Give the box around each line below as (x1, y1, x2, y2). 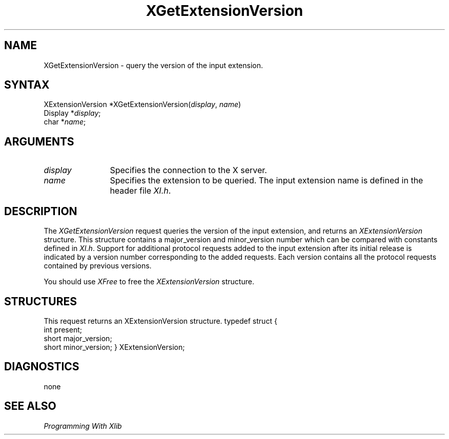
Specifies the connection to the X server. (110, 165, 267, 176)
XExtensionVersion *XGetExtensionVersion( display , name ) (44, 100, 241, 109)
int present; (44, 325, 82, 334)
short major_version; (44, 333, 112, 343)
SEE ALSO (4, 400, 56, 413)
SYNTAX (4, 78, 50, 92)
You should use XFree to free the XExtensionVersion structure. (44, 277, 254, 286)
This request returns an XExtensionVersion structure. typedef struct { (44, 316, 277, 325)
